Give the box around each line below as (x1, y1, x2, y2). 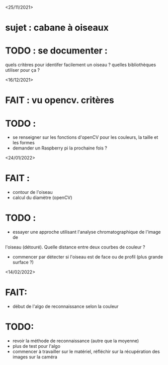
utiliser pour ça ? (5, 67, 40, 73)
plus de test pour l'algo (12, 343, 60, 349)
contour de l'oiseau (12, 189, 53, 195)
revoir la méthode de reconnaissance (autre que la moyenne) (12, 338, 139, 344)
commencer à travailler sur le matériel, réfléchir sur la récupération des (12, 348, 160, 354)
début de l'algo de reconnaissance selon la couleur (12, 303, 119, 309)
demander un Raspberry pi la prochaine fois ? (12, 145, 107, 151)
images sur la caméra (12, 354, 58, 360)
